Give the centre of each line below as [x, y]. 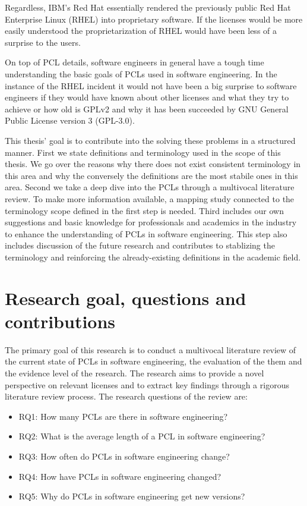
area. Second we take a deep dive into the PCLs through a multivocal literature [150, 187]
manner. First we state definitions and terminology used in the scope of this [143, 152]
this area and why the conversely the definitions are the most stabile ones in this [151, 175]
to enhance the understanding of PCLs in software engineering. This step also [146, 233]
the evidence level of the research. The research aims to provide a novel [134, 373]
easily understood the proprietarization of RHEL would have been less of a [141, 31]
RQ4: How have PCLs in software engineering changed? [120, 476]
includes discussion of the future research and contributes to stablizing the [140, 245]
